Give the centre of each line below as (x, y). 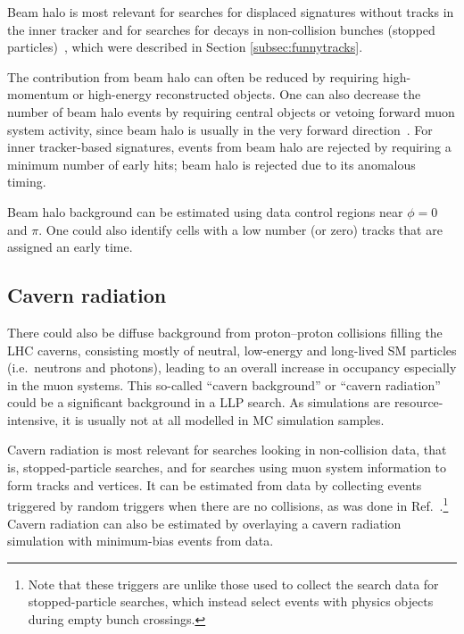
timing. (27, 182)
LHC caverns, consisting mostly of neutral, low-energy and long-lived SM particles (232, 350)
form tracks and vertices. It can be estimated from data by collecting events (215, 484)
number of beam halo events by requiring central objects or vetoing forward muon (231, 111)
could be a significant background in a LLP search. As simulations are (199, 402)
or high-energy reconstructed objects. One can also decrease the (247, 94)
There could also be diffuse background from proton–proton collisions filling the (225, 332)
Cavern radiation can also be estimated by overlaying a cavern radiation (204, 523)
